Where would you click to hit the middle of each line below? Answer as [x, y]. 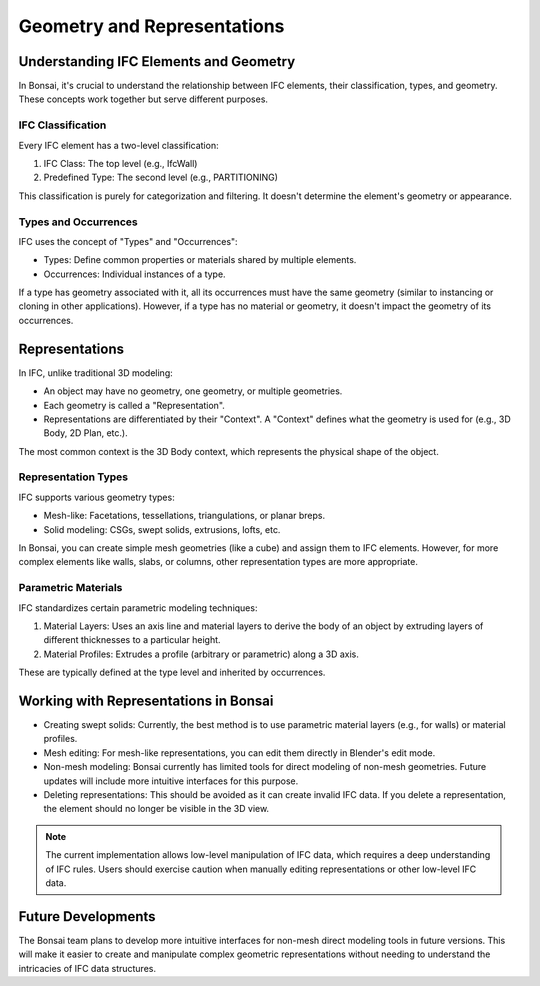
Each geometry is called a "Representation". [134, 405]
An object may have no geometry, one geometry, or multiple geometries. [193, 391]
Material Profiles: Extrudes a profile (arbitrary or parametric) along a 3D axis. [201, 654]
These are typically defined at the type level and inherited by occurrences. [172, 672]
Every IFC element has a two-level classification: [118, 145]
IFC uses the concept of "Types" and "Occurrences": [128, 241]
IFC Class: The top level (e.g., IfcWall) [120, 163]
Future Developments [87, 916]
